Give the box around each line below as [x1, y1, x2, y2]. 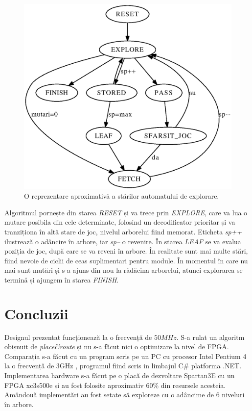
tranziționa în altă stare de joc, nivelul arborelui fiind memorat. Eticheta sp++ [4, 227, 242, 236]
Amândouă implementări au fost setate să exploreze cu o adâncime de [4, 389, 214, 400]
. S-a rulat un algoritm [176, 332, 245, 342]
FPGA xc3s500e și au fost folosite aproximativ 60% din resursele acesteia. [4, 380, 226, 390]
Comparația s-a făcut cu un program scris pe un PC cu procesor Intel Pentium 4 [4, 351, 247, 361]
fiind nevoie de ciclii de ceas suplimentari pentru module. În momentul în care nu [4, 255, 248, 265]
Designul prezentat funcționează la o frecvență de [4, 332, 152, 342]
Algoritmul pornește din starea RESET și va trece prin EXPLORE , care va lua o [4, 207, 248, 217]
